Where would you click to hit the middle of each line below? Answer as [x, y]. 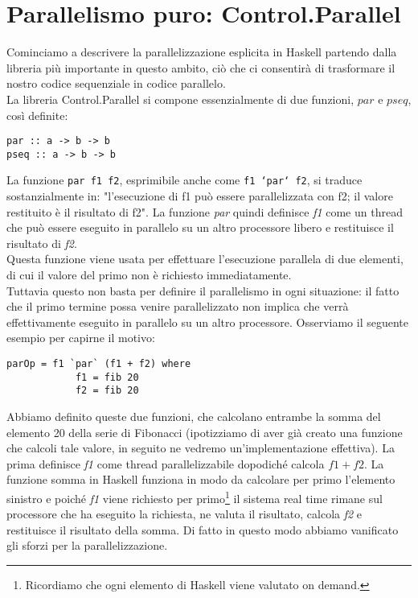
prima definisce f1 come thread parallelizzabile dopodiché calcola [166, 463]
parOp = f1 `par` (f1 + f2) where [99, 364]
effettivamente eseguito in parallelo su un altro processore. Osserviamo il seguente [208, 322]
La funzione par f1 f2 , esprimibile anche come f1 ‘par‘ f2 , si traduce [184, 180]
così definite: [37, 115]
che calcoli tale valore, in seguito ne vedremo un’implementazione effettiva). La [201, 448]
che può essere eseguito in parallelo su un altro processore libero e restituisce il [200, 227]
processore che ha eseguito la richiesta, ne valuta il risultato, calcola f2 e [184, 514]
